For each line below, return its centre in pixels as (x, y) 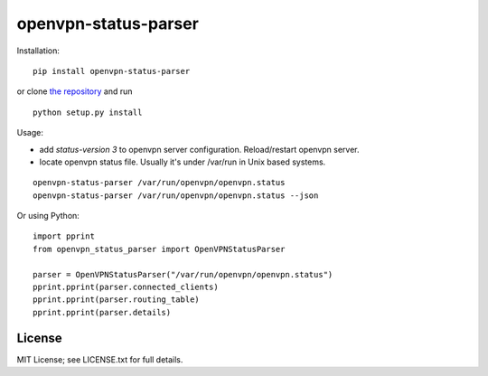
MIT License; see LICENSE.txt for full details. (100, 359)
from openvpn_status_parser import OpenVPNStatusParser (159, 249)
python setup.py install (88, 112)
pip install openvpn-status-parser (112, 71)
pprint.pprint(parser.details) (102, 312)
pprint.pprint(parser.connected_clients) (126, 287)
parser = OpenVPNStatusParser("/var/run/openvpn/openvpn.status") (183, 274)
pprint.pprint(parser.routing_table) (117, 300)
